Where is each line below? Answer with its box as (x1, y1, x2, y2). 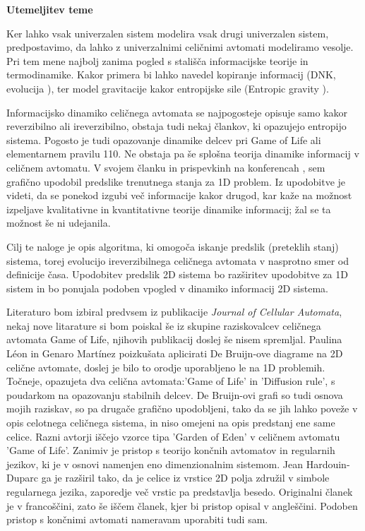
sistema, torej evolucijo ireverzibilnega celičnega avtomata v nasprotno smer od (6, 253, 349, 268)
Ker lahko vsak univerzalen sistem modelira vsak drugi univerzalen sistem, (6, 25, 329, 40)
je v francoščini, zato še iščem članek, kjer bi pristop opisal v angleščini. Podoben (6, 498, 358, 513)
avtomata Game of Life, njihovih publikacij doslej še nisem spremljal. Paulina (6, 332, 342, 347)
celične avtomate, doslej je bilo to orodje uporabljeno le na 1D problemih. (6, 359, 325, 374)
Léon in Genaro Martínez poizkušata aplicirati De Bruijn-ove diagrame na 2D (6, 346, 343, 361)
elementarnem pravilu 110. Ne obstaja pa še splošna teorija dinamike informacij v (6, 146, 359, 161)
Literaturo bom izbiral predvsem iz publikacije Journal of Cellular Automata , (6, 304, 342, 319)
